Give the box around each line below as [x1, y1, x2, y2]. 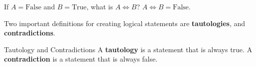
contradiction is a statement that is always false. [4, 54, 158, 64]
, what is [86, 1, 113, 11]
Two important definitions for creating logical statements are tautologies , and [4, 18, 246, 28]
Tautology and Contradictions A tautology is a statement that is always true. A [4, 44, 253, 54]
